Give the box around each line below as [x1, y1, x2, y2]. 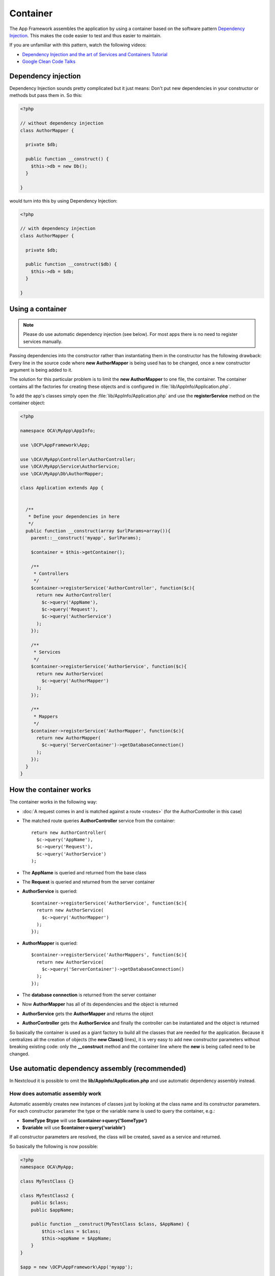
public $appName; [31, 1207, 74, 1213]
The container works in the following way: [9, 799, 98, 805]
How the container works [9, 786, 91, 794]
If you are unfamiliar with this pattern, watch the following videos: [9, 42, 147, 48]
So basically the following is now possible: [9, 1143, 98, 1149]
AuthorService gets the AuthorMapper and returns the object [22, 1011, 154, 1017]
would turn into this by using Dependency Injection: [9, 198, 118, 204]
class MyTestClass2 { [20, 1192, 74, 1198]
